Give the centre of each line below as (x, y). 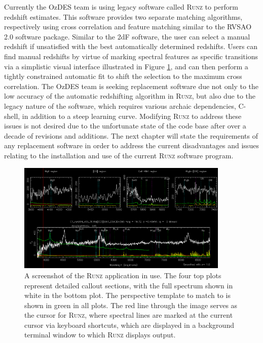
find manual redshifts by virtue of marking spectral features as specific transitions (131, 56)
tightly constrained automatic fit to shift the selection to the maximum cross (123, 76)
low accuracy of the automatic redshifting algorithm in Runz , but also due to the (130, 96)
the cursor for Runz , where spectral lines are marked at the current (129, 315)
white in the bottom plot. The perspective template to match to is (127, 295)
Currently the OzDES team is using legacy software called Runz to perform (121, 7)
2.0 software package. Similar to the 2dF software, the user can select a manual (127, 36)
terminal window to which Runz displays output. (100, 335)
